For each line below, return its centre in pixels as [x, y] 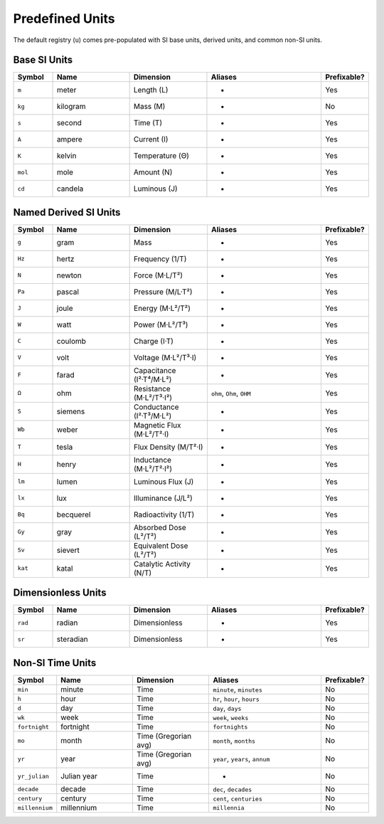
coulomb [71, 341]
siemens [71, 411]
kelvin [66, 156]
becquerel [74, 514]
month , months [234, 740]
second [69, 123]
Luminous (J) [155, 189]
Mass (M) [149, 107]
